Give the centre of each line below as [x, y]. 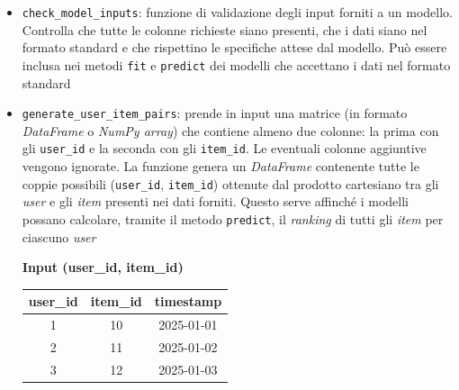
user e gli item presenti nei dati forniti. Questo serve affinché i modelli [216, 201]
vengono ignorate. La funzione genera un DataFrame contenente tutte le [220, 166]
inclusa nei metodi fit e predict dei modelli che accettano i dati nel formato [236, 64]
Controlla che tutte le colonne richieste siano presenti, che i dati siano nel [225, 29]
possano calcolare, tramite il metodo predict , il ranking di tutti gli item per [233, 218]
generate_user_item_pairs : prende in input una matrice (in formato [215, 113]
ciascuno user [59, 236]
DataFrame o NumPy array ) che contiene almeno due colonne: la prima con [230, 130]
